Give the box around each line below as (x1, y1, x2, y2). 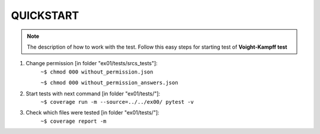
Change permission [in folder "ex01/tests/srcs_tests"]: (25, 60, 158, 67)
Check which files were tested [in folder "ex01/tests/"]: (25, 109, 159, 116)
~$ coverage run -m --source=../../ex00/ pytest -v (40, 98, 194, 105)
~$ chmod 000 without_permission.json (40, 68, 153, 75)
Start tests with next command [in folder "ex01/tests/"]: (25, 90, 161, 97)
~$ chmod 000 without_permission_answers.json (40, 79, 178, 86)
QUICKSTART (11, 9, 79, 22)
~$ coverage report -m (40, 117, 107, 125)
